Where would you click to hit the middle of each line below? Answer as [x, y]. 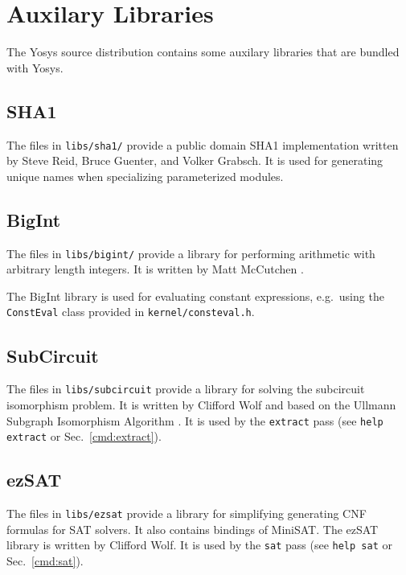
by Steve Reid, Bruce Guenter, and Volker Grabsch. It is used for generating [195, 160]
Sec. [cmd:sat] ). [45, 561]
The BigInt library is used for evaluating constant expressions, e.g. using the [195, 296]
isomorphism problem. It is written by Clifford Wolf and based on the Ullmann [201, 404]
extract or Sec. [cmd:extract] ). [84, 436]
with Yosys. [35, 67]
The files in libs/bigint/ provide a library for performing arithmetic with [191, 253]
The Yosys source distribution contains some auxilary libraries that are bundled [203, 52]
